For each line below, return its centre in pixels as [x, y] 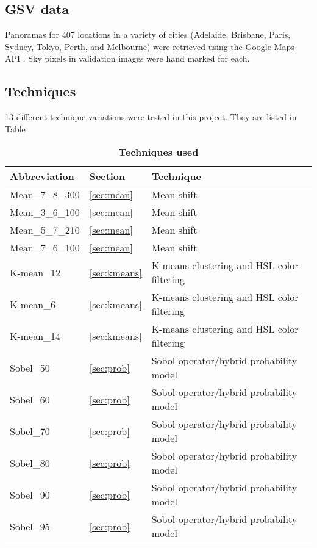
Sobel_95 [30, 526]
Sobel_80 [30, 463]
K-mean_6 [33, 304]
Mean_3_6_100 [45, 212]
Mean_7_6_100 [45, 248]
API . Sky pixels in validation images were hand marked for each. [127, 58]
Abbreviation [42, 176]
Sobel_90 [30, 494]
